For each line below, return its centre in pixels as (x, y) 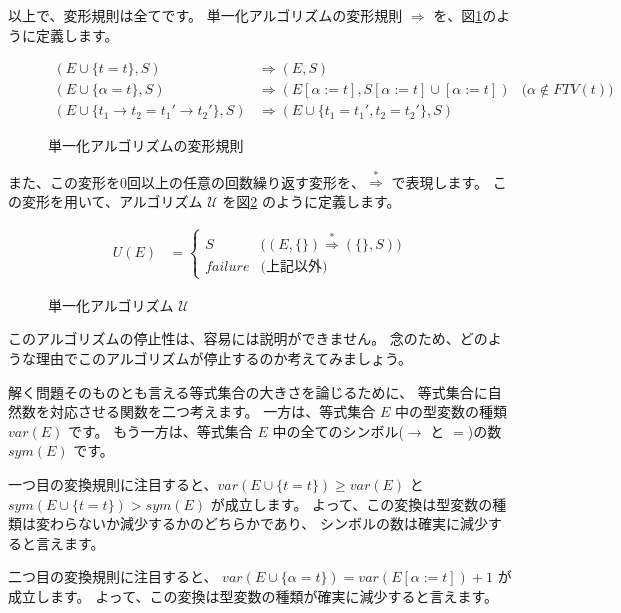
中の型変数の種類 (450, 411)
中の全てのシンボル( (338, 430)
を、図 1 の (465, 15)
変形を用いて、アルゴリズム (112, 201)
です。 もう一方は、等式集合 (160, 430)
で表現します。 (439, 181)
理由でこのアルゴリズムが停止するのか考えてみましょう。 (224, 357)
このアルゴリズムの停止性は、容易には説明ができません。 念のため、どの (248, 338)
